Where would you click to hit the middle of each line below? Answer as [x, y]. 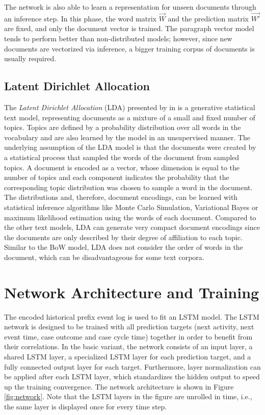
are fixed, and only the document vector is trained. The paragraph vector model [129, 28]
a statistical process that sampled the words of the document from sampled [122, 157]
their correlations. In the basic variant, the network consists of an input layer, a [128, 346]
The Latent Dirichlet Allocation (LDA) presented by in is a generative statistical [130, 107]
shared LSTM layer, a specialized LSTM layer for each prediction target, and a [128, 356]
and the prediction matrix [208, 18]
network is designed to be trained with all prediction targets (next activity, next [129, 327]
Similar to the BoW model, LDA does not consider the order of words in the [124, 247]
